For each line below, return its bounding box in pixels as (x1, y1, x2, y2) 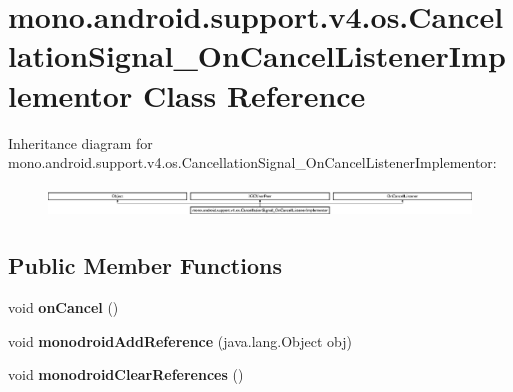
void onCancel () (8, 296, 119, 317)
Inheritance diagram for (8, 132, 153, 153)
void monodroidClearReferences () (8, 364, 244, 385)
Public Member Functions (8, 250, 282, 281)
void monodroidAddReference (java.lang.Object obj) (8, 330, 353, 351)
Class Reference (142, 74, 366, 115)
